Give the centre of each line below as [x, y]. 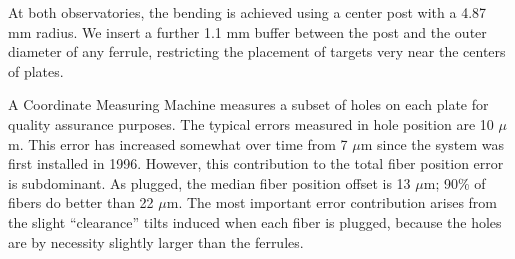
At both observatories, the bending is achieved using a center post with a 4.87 [247, 12]
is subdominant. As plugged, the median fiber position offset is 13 [209, 182]
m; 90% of [454, 182]
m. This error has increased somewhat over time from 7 [178, 143]
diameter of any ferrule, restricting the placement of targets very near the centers [257, 51]
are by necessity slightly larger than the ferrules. [156, 241]
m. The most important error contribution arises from [332, 202]
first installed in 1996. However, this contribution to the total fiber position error [256, 163]
